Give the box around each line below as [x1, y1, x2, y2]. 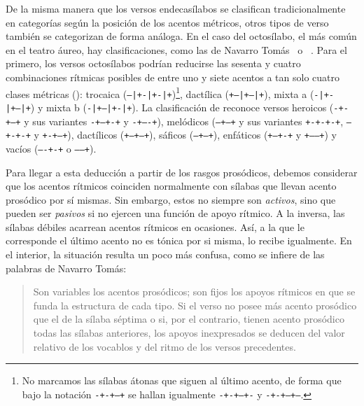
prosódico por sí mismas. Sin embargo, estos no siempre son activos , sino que [6, 192, 336, 206]
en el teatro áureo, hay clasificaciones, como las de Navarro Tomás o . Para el [6, 42, 347, 57]
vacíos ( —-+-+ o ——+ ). [6, 141, 97, 155]
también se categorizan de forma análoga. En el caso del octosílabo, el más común [6, 29, 357, 43]
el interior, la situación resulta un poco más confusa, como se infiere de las [6, 247, 325, 262]
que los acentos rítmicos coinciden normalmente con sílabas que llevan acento [6, 178, 337, 193]
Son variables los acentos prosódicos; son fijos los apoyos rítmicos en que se [33, 284, 356, 299]
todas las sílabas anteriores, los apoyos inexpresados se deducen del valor [33, 325, 345, 340]
